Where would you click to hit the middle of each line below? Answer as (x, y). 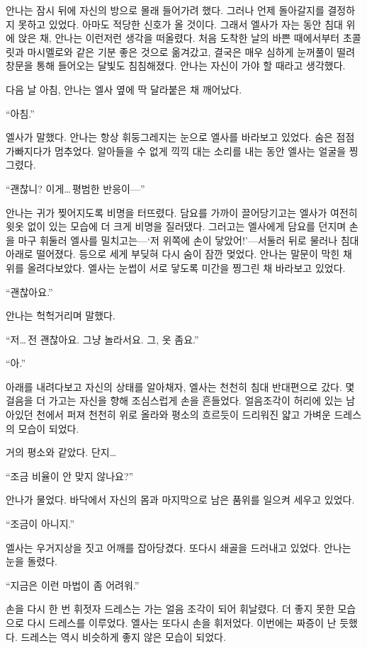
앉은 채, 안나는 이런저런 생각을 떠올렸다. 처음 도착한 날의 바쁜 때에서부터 (179, 38)
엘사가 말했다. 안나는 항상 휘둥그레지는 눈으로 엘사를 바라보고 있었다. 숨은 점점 (180, 137)
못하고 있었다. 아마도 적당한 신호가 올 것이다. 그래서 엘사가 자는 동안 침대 (180, 24)
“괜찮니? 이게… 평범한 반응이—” (75, 188)
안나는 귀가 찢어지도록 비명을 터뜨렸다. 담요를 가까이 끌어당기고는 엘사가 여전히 (182, 212)
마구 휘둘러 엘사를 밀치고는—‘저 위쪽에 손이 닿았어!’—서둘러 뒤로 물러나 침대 (188, 240)
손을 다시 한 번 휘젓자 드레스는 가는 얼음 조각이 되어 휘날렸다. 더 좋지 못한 (170, 609)
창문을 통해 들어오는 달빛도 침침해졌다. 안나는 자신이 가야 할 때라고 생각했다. (176, 66)
